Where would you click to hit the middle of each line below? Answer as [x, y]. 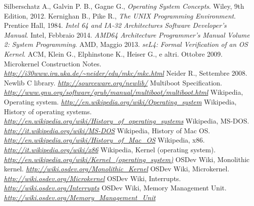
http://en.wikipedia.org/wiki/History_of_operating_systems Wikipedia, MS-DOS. [127, 121]
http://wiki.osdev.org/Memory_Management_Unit [80, 197]
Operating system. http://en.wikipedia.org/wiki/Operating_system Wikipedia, [120, 101]
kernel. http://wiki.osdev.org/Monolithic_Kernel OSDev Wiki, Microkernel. [117, 169]
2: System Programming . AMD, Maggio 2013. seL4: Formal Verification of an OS [126, 44]
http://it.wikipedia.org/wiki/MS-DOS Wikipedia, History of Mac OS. [107, 130]
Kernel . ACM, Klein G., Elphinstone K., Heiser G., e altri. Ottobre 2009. [113, 53]
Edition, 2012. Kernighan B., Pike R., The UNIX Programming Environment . [120, 15]
